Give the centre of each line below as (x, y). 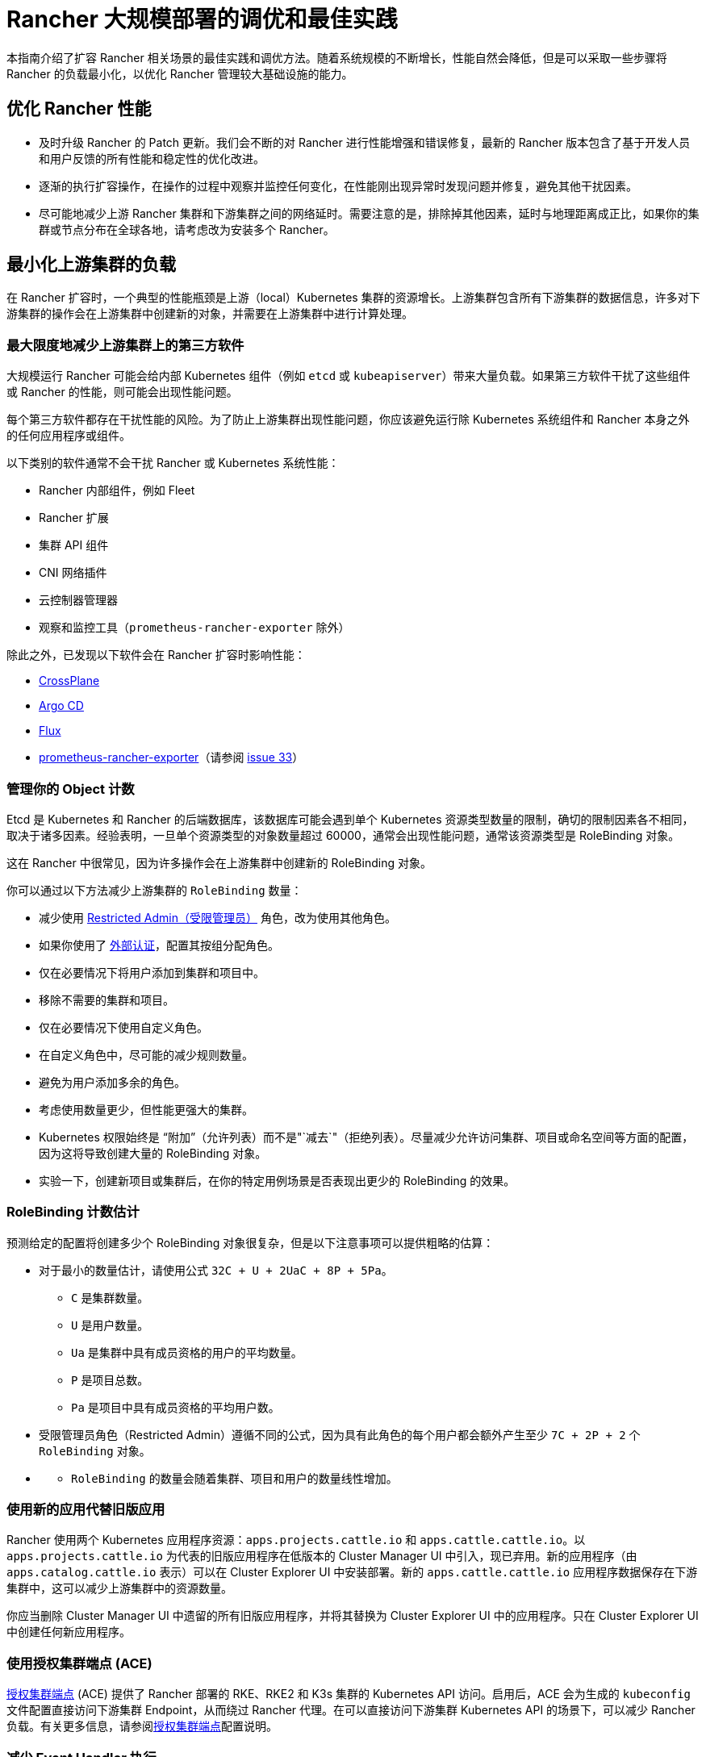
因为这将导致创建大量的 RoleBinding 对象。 (153, 1153)
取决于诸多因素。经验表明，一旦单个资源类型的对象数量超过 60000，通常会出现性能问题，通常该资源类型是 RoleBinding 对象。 (343, 835)
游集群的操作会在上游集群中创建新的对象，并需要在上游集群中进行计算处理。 (210, 314)
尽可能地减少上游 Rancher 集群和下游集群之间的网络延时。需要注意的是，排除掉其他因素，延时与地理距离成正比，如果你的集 (369, 213)
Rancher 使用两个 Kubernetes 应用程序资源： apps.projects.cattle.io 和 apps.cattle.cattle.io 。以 (296, 1540)
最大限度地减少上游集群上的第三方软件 (125, 345)
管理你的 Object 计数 (71, 789)
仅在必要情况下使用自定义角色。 (123, 1027)
